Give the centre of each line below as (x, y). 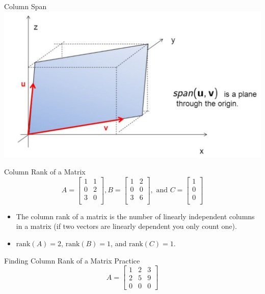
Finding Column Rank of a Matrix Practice (72, 260)
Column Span (25, 6)
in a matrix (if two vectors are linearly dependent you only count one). (126, 226)
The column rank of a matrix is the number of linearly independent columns (135, 216)
